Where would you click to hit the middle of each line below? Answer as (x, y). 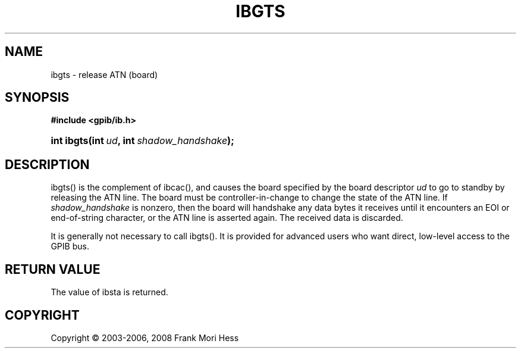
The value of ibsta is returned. (109, 292)
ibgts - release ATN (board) (104, 74)
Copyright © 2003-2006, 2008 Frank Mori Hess (145, 338)
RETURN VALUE (53, 269)
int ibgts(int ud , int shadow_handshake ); (142, 141)
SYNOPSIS (37, 98)
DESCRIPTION (47, 164)
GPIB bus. (70, 246)
